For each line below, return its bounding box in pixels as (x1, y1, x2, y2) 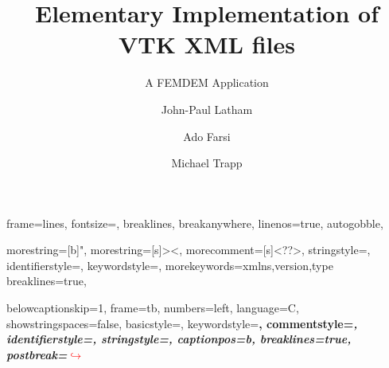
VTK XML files (119, 28, 295, 61)
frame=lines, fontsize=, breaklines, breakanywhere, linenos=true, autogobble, (6, 214, 383, 231)
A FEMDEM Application (145, 74, 269, 91)
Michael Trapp (171, 155, 243, 171)
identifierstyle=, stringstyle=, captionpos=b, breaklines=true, (6, 331, 352, 347)
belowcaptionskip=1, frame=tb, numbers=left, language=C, (6, 299, 299, 316)
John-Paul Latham (161, 100, 253, 117)
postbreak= (6, 346, 68, 362)
